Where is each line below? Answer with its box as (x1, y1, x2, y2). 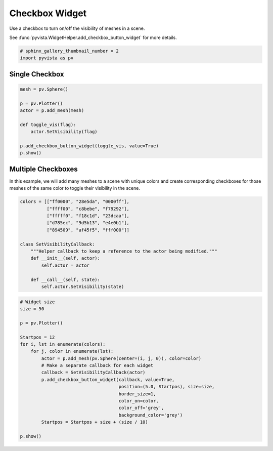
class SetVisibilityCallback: (20, 241, 95, 247)
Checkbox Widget (9, 8, 87, 19)
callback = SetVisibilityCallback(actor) (41, 370, 146, 376)
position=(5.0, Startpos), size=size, (118, 384, 215, 390)
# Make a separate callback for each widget (41, 362, 154, 368)
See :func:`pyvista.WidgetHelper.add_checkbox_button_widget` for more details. (9, 34, 177, 40)
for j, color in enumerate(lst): (30, 348, 114, 354)
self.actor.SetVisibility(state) (41, 283, 124, 290)
